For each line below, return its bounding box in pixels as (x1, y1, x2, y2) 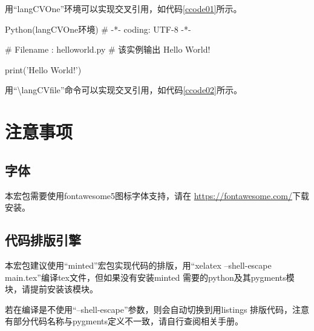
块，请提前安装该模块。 (5, 283, 98, 295)
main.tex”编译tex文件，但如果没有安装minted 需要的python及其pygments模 (5, 270, 295, 283)
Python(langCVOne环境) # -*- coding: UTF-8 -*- (5, 22, 191, 35)
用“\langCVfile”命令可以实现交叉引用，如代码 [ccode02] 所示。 (5, 84, 243, 96)
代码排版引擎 (5, 231, 81, 249)
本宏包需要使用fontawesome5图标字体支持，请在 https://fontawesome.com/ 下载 (5, 189, 310, 202)
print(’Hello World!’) (5, 63, 82, 76)
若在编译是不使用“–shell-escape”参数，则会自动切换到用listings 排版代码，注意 (5, 303, 310, 315)
